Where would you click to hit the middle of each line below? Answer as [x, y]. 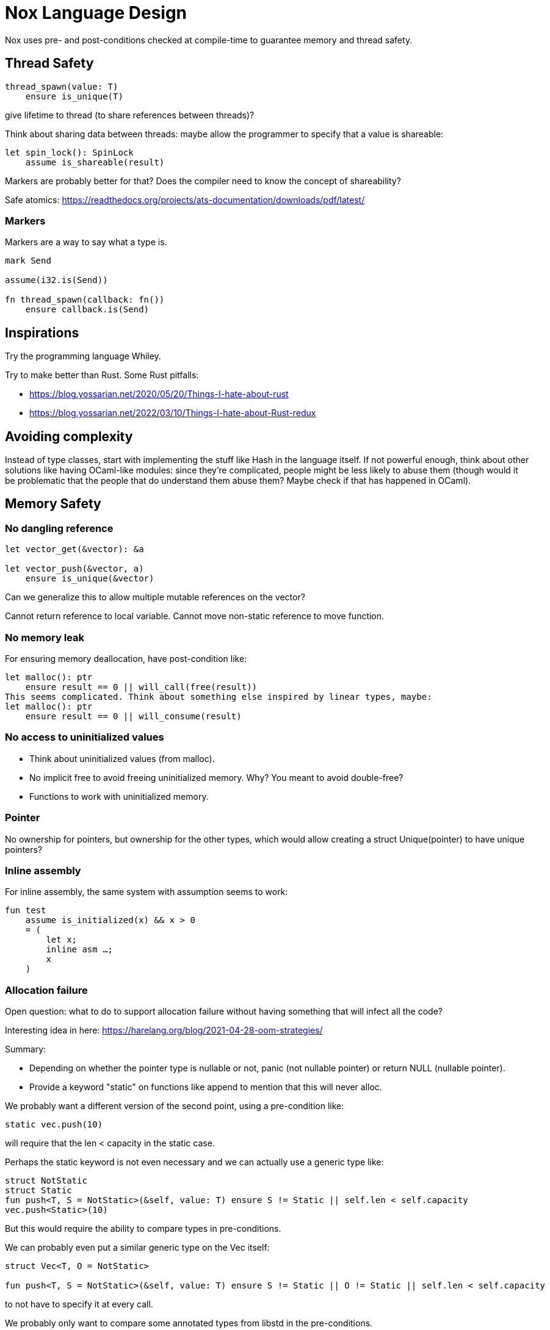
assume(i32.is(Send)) [56, 280]
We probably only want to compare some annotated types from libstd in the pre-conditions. [189, 1323]
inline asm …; [80, 950]
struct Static [38, 1190]
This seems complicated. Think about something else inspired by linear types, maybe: [219, 697]
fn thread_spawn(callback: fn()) [85, 300]
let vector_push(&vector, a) [74, 569]
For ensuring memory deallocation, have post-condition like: [126, 659]
